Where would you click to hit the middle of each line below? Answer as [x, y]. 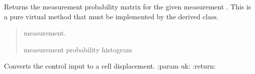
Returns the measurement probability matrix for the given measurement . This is [128, 6]
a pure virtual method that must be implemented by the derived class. [111, 16]
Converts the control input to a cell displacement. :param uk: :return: [110, 66]
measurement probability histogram [78, 49]
